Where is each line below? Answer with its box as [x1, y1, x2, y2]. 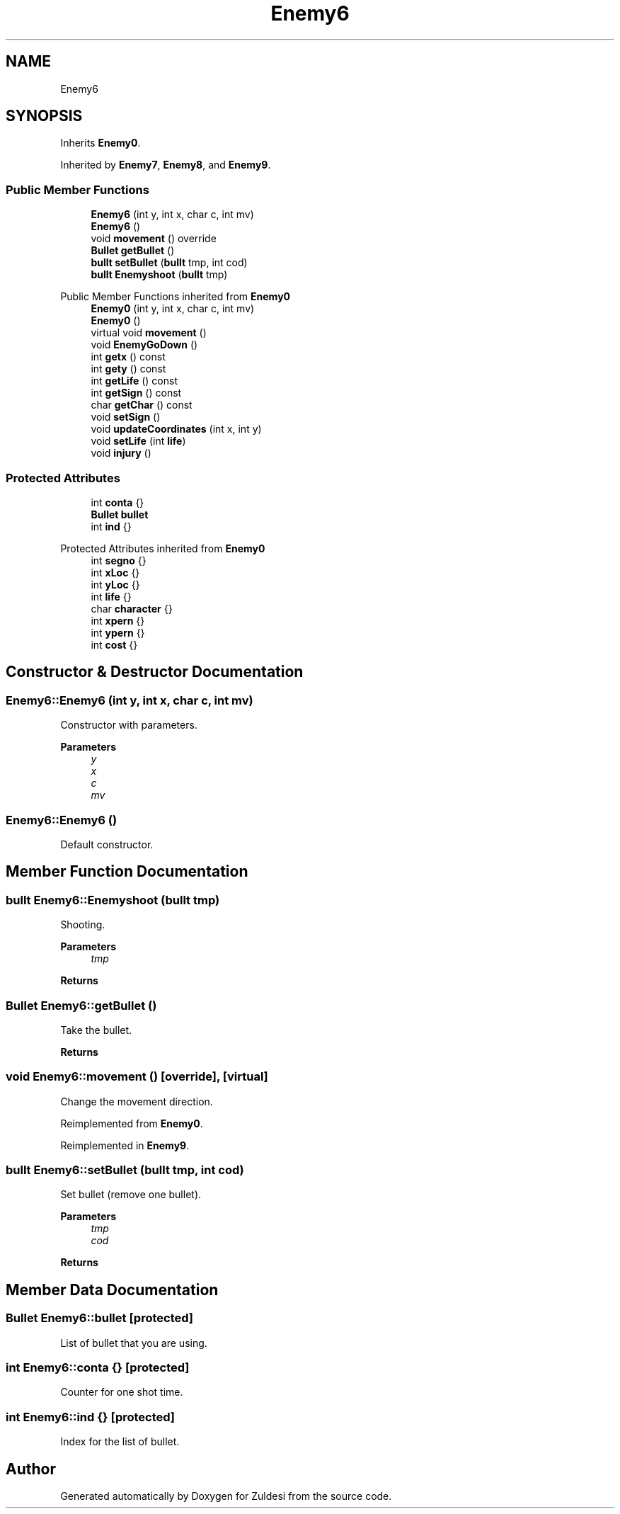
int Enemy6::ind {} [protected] [6, 1409, 176, 1424]
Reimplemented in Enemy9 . [60, 1139, 190, 1151]
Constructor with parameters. [60, 719, 197, 732]
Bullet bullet [91, 508, 149, 520]
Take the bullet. [60, 1023, 132, 1036]
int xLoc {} [91, 566, 140, 579]
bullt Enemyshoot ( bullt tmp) [91, 268, 228, 281]
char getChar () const [91, 399, 193, 411]
